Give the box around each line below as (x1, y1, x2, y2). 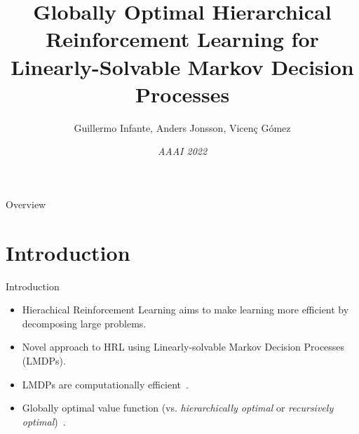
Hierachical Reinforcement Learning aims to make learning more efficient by (22, 302, 349, 317)
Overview (6, 196, 46, 211)
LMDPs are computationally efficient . (22, 377, 189, 391)
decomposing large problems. (22, 316, 147, 330)
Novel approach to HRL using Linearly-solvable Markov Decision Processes (22, 339, 345, 354)
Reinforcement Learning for (46, 25, 319, 53)
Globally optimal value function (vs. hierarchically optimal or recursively (22, 400, 334, 415)
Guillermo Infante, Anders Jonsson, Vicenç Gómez (74, 120, 291, 135)
